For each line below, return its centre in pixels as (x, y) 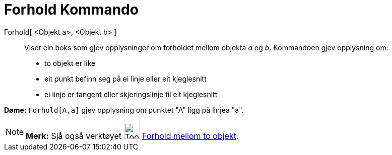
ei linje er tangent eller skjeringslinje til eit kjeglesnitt (131, 94)
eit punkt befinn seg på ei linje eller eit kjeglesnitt (125, 79)
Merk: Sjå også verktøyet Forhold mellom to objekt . (132, 136)
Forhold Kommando (71, 10)
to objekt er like (70, 63)
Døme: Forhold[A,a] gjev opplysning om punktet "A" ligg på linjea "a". (124, 110)
